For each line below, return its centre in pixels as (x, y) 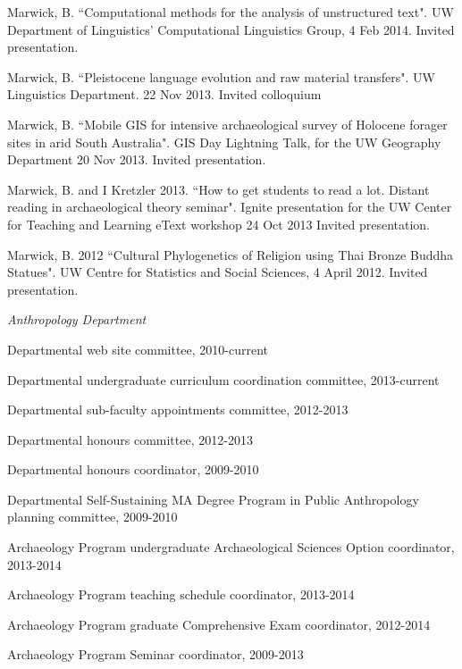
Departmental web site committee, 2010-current (138, 349)
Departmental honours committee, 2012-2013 (130, 439)
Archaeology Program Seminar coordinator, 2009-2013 (155, 654)
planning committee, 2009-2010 (92, 517)
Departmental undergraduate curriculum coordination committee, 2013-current (223, 379)
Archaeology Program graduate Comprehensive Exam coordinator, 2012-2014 (219, 624)
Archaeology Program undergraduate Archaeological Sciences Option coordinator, (231, 547)
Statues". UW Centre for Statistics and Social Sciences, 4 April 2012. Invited (218, 272)
